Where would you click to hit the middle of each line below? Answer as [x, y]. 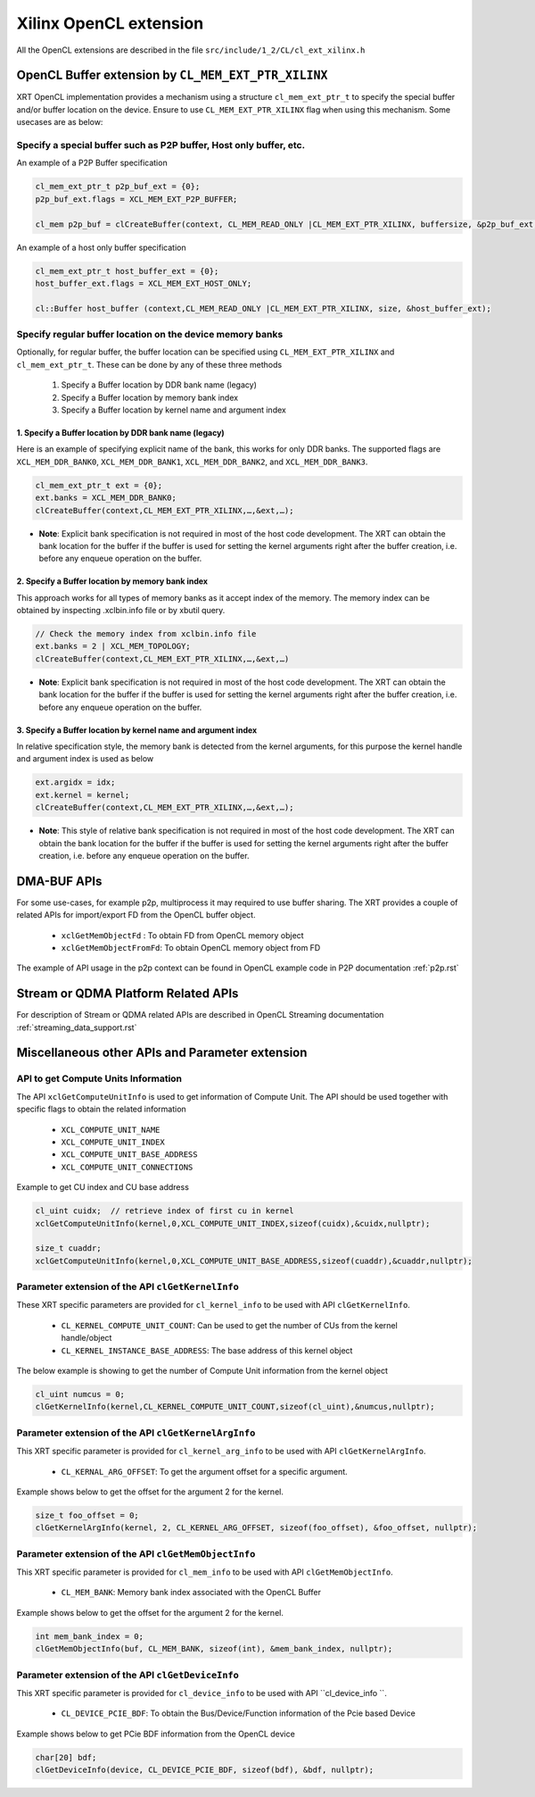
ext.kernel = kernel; [82, 795]
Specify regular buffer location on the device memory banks [150, 335]
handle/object [86, 1338]
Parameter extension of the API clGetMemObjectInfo [136, 1553]
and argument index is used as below [85, 759]
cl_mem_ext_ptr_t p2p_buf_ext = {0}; [118, 187]
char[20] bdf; [66, 1757]
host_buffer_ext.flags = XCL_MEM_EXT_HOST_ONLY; [144, 283]
